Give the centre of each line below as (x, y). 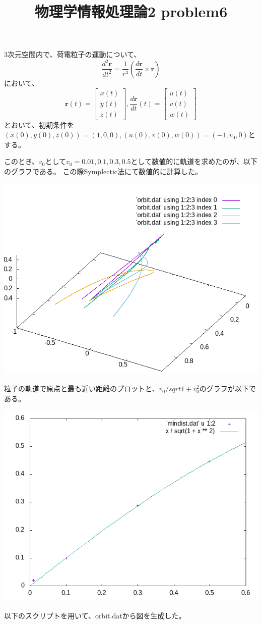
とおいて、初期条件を (39, 124)
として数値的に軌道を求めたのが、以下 (194, 161)
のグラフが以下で (227, 388)
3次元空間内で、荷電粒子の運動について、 (73, 54)
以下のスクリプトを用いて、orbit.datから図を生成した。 (95, 615)
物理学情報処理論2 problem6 (131, 11)
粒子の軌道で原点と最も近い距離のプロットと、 (82, 388)
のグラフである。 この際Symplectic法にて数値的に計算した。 (103, 171)
